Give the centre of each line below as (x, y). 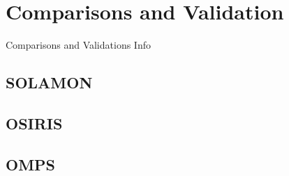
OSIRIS (34, 123)
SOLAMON (49, 82)
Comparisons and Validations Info (78, 45)
